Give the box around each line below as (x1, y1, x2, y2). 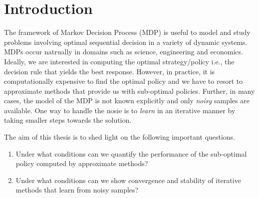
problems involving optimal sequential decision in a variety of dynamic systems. (4, 36, 248, 47)
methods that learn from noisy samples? (15, 185, 139, 195)
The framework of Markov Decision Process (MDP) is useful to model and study (4, 27, 251, 37)
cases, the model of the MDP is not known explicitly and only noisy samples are (4, 95, 250, 106)
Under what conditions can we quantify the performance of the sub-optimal (15, 148, 247, 159)
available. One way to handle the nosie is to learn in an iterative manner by (4, 105, 236, 115)
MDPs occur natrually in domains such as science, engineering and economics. (4, 46, 243, 57)
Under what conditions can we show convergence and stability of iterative (15, 175, 241, 185)
